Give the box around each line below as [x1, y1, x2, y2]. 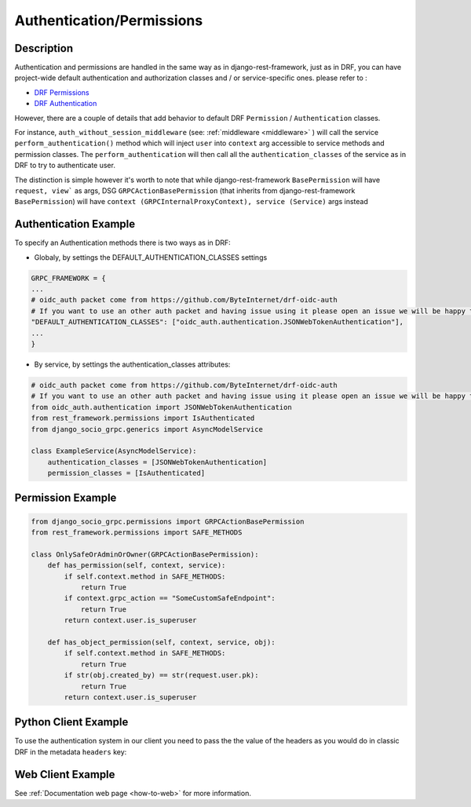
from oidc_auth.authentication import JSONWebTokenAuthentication [31, 403, 292, 411]
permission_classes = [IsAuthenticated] [47, 469, 206, 478]
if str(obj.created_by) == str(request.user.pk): [64, 671, 259, 680]
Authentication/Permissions [14, 12, 203, 29]
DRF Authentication [34, 99, 97, 108]
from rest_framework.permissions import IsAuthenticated [31, 414, 255, 423]
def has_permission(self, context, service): [47, 561, 226, 570]
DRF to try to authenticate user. [14, 161, 115, 170]
